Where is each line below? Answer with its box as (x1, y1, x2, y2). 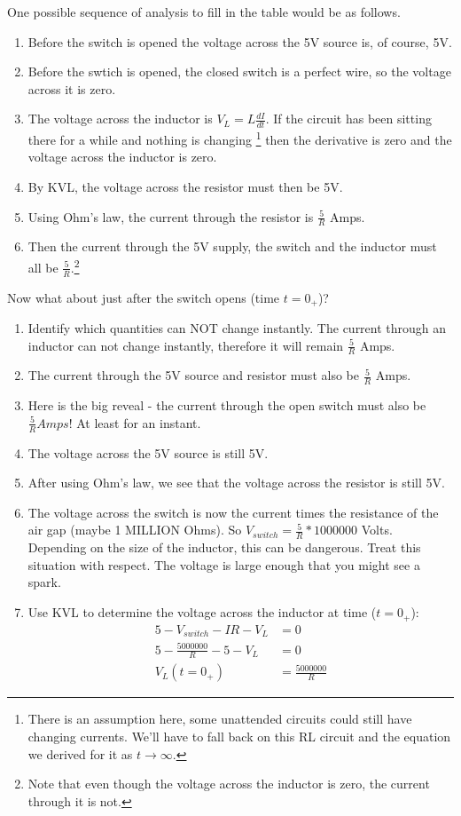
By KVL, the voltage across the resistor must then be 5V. (27, 178, 343, 196)
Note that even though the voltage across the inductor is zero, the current (27, 774, 430, 793)
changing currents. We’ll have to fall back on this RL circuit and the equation (27, 727, 451, 745)
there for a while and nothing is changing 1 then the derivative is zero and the (27, 128, 452, 148)
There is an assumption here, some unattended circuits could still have (27, 709, 412, 728)
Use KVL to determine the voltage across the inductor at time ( (27, 603, 377, 622)
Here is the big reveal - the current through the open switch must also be (27, 396, 426, 415)
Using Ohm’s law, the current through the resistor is (27, 207, 314, 226)
